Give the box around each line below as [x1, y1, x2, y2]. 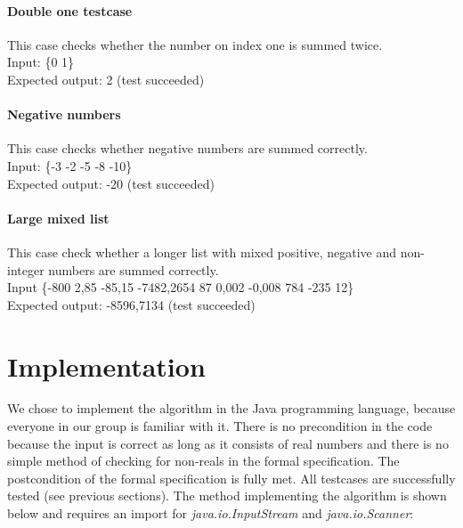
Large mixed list [7, 208, 110, 227]
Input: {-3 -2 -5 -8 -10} [7, 156, 133, 175]
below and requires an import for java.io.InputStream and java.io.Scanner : [7, 504, 414, 523]
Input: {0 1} [7, 53, 75, 71]
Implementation [7, 347, 206, 384]
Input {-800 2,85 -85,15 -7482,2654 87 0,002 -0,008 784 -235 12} [7, 278, 354, 296]
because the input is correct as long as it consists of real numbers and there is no [7, 434, 449, 452]
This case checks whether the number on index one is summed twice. [7, 35, 383, 53]
